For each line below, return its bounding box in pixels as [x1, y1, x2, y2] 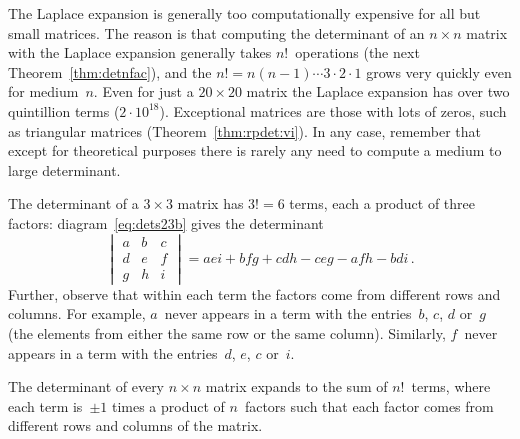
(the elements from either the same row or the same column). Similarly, [8, 322, 446, 343]
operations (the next [295, 42, 420, 63]
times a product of [111, 395, 225, 416]
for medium [8, 81, 79, 102]
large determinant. [8, 159, 121, 180]
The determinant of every [8, 376, 165, 397]
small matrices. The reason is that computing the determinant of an [8, 22, 425, 43]
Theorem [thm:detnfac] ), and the [8, 61, 212, 82]
